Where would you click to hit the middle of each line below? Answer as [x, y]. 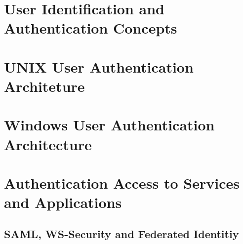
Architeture [44, 86]
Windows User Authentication [109, 125]
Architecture [48, 144]
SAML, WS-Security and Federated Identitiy [121, 233]
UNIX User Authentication [99, 66]
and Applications [63, 202]
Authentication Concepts [91, 28]
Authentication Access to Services [122, 183]
